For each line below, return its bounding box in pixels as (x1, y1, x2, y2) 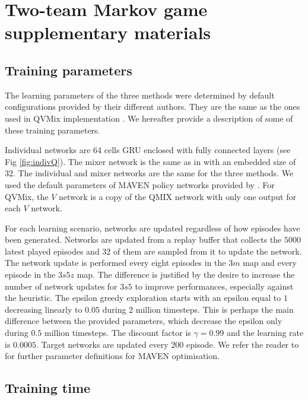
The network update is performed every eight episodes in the (5, 256, 226, 269)
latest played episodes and (5, 245, 100, 257)
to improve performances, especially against (135, 280, 294, 292)
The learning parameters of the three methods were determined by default (5, 88, 275, 101)
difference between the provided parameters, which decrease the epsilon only (5, 315, 282, 327)
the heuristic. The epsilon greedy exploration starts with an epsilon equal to (5, 291, 281, 304)
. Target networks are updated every (36, 338, 169, 350)
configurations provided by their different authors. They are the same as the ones (5, 100, 300, 113)
